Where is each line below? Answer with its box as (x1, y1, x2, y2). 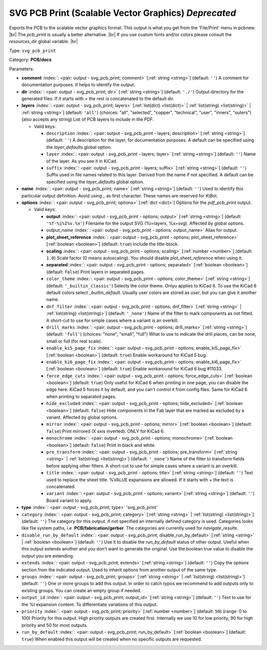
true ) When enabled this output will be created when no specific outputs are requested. (21, 636, 202, 642)
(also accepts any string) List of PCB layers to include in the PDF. (21, 116, 154, 122)
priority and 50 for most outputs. (21, 622, 88, 628)
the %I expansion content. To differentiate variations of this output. (21, 601, 158, 607)
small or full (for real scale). (46, 338, 102, 344)
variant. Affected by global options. (46, 414, 118, 420)
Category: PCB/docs (9, 57, 52, 63)
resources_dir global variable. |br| (9, 39, 78, 45)
